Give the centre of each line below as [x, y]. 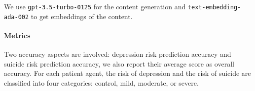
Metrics [17, 35]
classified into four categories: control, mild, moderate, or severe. [101, 82]
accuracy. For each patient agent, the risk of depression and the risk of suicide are [127, 73]
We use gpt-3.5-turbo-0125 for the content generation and [95, 6]
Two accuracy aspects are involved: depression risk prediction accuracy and [118, 54]
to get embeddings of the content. [82, 16]
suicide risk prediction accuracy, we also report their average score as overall [119, 63]
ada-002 [17, 17]
